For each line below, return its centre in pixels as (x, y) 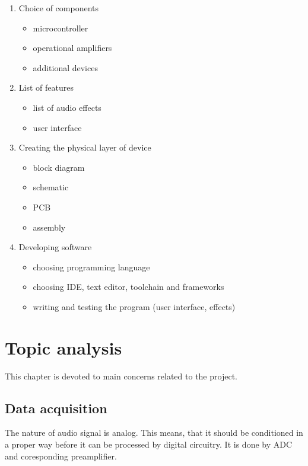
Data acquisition (56, 408)
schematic (51, 187)
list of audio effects (67, 107)
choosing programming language (91, 266)
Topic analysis (63, 347)
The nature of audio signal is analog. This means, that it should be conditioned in (154, 433)
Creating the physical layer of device (85, 147)
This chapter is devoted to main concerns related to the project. (121, 376)
